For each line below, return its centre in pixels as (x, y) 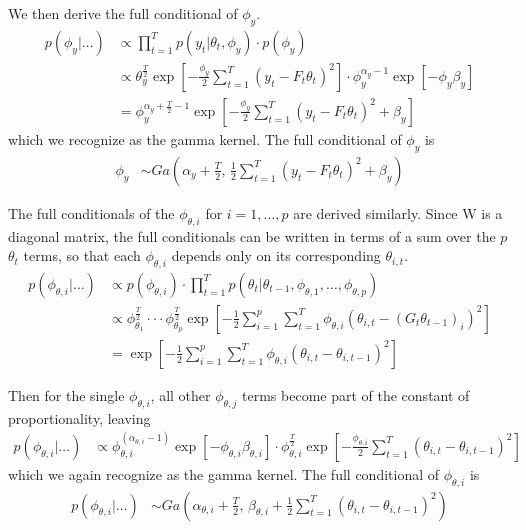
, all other (180, 395)
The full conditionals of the (91, 212)
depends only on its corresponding (276, 255)
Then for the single (66, 395)
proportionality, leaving (79, 417)
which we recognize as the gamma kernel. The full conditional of (205, 138)
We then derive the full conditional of (123, 13)
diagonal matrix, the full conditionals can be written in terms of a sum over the (252, 235)
